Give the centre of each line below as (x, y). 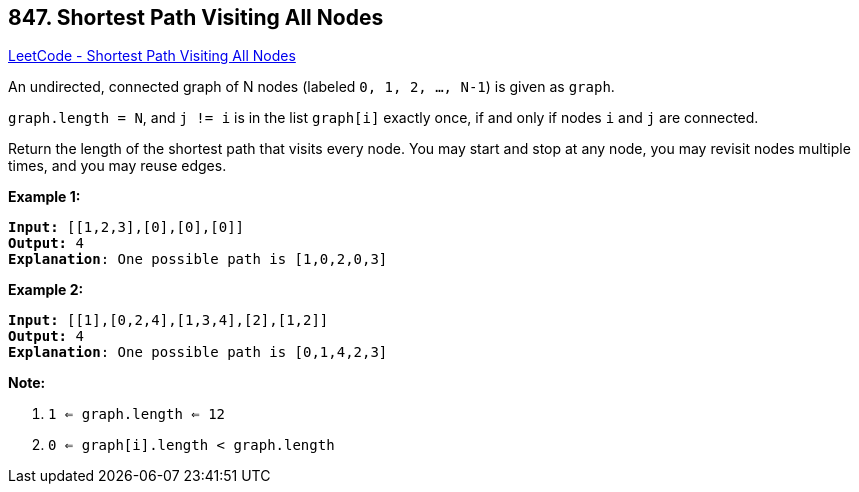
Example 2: (46, 290)
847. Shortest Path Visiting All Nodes (196, 17)
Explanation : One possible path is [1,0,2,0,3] (198, 259)
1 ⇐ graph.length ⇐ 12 (137, 414)
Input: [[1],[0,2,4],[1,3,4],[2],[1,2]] (168, 320)
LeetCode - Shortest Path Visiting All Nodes (152, 56)
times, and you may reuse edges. (117, 166)
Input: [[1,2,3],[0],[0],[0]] (126, 227)
